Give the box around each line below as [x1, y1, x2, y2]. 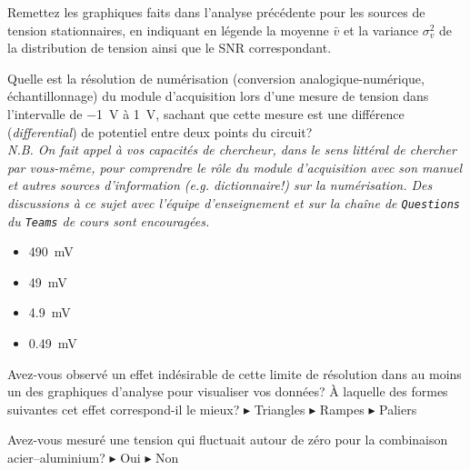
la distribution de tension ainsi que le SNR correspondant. [7, 38, 332, 57]
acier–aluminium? [7, 448, 105, 466]
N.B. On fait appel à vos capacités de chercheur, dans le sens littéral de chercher [7, 140, 456, 159]
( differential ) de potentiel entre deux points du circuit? [7, 122, 313, 141]
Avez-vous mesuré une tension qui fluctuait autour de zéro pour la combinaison [7, 430, 448, 449]
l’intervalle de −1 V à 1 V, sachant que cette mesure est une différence [7, 104, 405, 123]
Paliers [379, 399, 417, 418]
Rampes [319, 399, 365, 418]
